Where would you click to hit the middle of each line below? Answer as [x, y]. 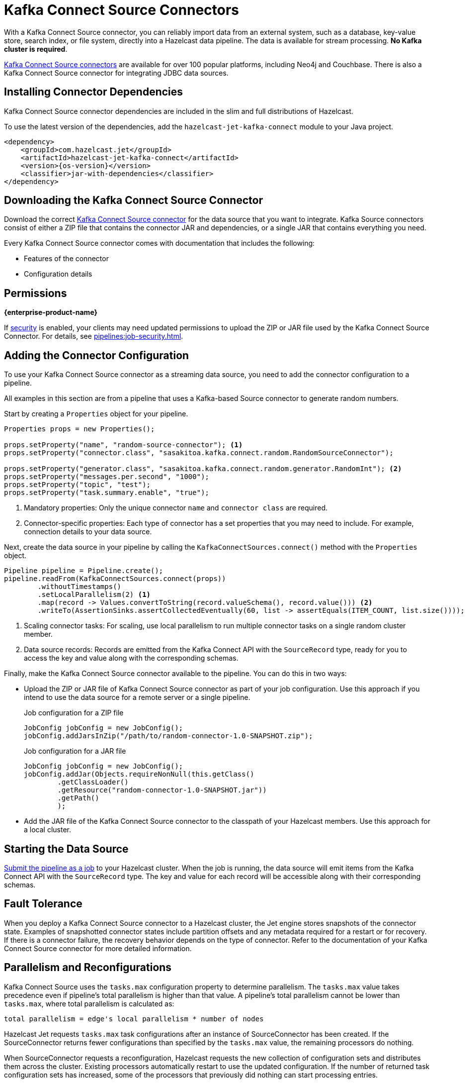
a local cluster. [47, 830]
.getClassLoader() [93, 782]
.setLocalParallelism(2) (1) [94, 595]
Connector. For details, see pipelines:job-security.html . [94, 336]
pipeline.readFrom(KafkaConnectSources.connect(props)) [115, 579]
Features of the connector [66, 259]
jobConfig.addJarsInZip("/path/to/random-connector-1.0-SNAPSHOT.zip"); [168, 736]
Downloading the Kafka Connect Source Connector [134, 200]
